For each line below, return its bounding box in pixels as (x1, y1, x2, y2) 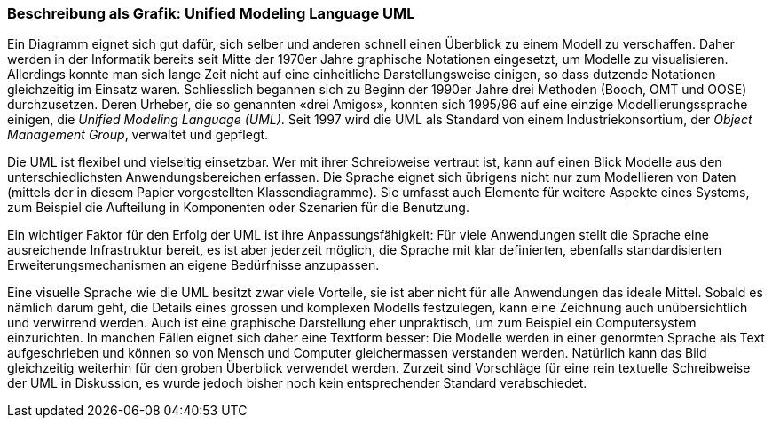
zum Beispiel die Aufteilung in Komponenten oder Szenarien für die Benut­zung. (7, 200, 469, 216)
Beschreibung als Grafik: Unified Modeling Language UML (7, 4, 415, 22)
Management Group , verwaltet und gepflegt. (7, 127, 269, 143)
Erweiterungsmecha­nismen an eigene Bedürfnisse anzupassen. (7, 257, 380, 273)
